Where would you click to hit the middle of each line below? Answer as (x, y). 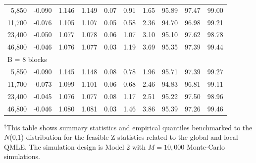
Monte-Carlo (205, 146)
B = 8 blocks (27, 59)
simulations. (22, 156)
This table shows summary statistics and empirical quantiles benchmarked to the (129, 127)
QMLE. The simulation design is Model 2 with (75, 146)
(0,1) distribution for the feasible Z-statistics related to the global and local (124, 137)
